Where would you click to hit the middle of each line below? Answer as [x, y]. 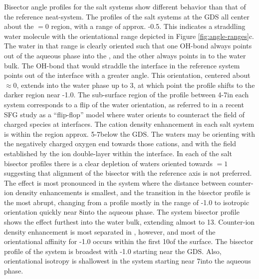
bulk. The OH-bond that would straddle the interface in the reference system [122, 65]
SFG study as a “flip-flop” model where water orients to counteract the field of [125, 114]
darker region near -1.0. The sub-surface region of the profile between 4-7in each [127, 95]
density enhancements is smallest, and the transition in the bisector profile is [133, 192]
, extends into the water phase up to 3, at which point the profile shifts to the [136, 85]
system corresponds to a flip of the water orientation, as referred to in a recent [124, 104]
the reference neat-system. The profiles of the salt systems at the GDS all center [127, 16]
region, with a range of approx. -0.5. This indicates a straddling [148, 26]
